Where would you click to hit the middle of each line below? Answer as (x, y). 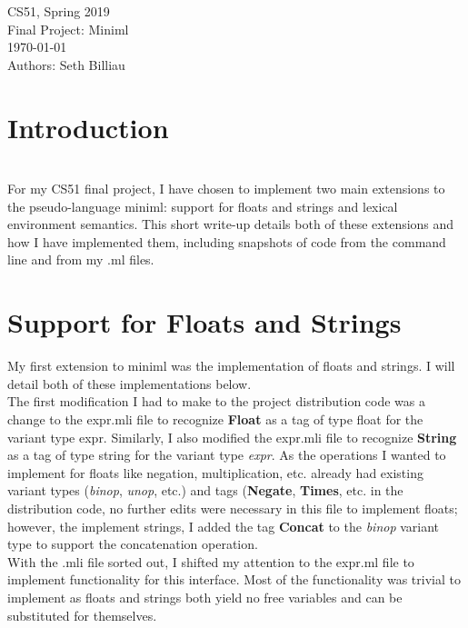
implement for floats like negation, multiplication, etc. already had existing (215, 472)
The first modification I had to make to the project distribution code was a (217, 401)
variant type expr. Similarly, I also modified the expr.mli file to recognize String (232, 437)
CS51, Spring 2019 (59, 11)
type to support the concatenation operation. (133, 544)
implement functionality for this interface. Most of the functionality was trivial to (234, 579)
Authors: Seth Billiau (66, 64)
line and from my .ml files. (81, 259)
